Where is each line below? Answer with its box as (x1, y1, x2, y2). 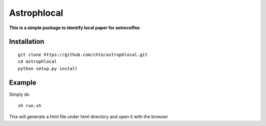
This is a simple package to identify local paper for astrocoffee (9, 25, 140, 31)
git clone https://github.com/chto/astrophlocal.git (18, 52, 148, 57)
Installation (9, 38, 44, 46)
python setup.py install (18, 66, 78, 71)
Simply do (9, 91, 30, 97)
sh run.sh (18, 103, 41, 109)
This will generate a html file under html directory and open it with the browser (9, 114, 168, 120)
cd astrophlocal (18, 59, 57, 64)
